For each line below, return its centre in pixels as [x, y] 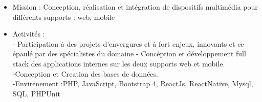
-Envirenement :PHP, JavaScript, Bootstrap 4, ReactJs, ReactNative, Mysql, [133, 83]
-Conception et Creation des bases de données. [85, 73]
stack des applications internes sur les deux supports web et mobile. [119, 63]
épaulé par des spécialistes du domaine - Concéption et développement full [129, 54]
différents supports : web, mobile [64, 16]
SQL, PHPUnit [36, 93]
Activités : [29, 34]
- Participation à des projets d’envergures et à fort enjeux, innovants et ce [128, 43]
